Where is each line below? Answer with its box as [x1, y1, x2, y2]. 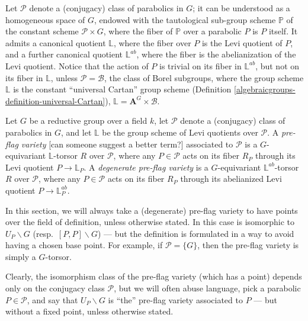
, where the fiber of [103, 25, 173, 37]
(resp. [33, 227, 53, 239]
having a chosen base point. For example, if [5, 239, 163, 251]
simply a [5, 250, 36, 262]
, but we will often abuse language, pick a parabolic [114, 282, 301, 294]
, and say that [27, 293, 78, 306]
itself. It [268, 25, 298, 37]
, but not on [255, 59, 300, 72]
